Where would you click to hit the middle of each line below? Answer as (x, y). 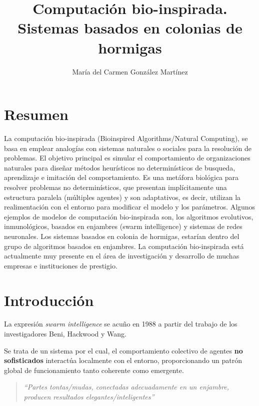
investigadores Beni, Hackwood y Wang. (65, 334)
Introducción (49, 300)
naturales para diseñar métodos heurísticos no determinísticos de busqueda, (120, 167)
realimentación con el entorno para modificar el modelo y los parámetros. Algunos (130, 207)
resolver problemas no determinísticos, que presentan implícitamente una (115, 187)
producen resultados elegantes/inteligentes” (89, 397)
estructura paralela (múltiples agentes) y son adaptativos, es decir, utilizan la (122, 197)
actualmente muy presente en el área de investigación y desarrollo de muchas (122, 256)
